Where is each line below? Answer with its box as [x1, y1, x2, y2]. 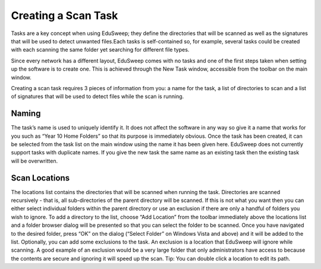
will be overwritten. [11, 157, 58, 164]
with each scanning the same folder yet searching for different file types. [11, 46, 190, 53]
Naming [11, 109, 41, 119]
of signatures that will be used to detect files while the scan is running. [11, 93, 184, 100]
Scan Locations [11, 173, 70, 183]
